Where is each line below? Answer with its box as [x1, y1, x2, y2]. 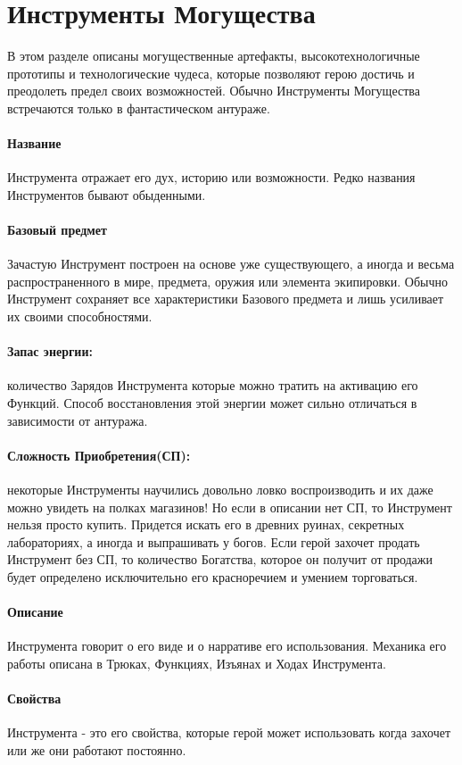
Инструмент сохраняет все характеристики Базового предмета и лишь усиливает [7, 289, 444, 308]
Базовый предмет [7, 220, 107, 239]
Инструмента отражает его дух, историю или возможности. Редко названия [7, 168, 416, 187]
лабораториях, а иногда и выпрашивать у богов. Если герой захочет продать [7, 532, 420, 551]
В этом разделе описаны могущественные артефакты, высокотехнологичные [7, 46, 420, 65]
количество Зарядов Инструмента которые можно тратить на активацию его [7, 376, 418, 395]
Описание [7, 603, 63, 621]
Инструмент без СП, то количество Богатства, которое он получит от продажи [7, 550, 433, 569]
